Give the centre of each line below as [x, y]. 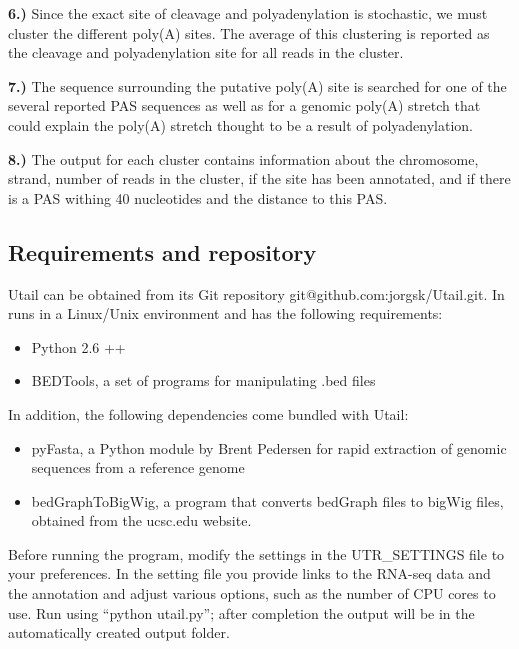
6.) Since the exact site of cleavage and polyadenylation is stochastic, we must [248, 13]
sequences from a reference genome [138, 467]
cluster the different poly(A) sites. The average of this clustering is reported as [249, 32]
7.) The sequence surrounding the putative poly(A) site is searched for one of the [257, 85]
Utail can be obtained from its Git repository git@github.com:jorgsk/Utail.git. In [256, 293]
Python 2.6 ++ [78, 346]
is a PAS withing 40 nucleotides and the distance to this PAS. [198, 197]
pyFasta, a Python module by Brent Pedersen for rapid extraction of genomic [269, 447]
